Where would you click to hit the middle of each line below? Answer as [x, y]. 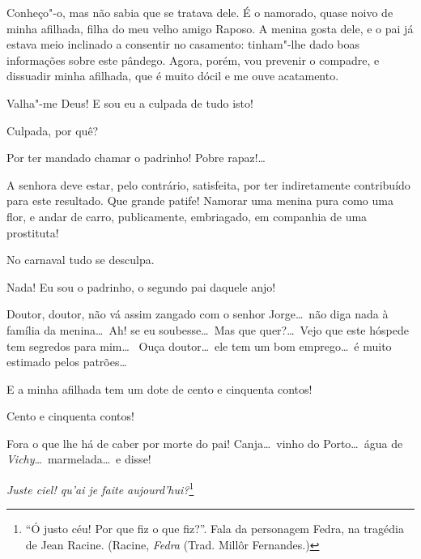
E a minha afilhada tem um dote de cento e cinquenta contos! [159, 388]
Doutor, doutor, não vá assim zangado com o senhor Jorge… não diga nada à [198, 314]
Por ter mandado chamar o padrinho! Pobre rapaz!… [136, 158]
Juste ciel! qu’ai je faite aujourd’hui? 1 [100, 488]
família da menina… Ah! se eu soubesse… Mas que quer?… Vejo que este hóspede [208, 329]
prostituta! [33, 232]
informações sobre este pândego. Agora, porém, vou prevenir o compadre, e [193, 60]
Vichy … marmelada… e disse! [79, 459]
